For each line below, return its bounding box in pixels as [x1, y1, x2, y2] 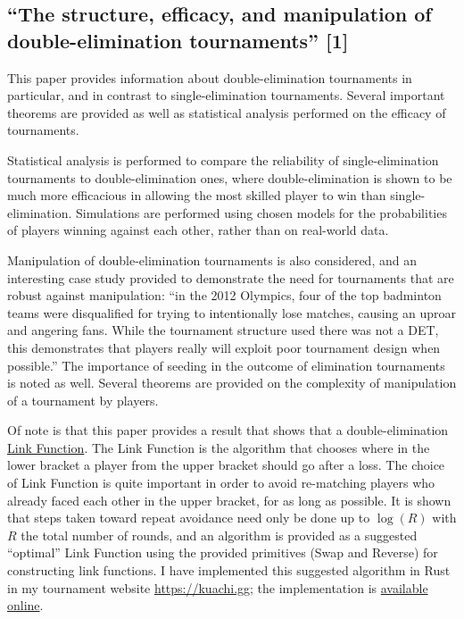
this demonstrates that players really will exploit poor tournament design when [7, 338, 441, 356]
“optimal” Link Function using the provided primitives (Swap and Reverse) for [7, 543, 438, 562]
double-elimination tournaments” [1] [7, 26, 349, 54]
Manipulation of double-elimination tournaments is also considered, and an [7, 250, 417, 269]
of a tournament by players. [7, 390, 159, 409]
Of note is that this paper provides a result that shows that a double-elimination [7, 421, 449, 439]
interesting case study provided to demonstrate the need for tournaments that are [7, 268, 454, 287]
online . [7, 596, 44, 615]
